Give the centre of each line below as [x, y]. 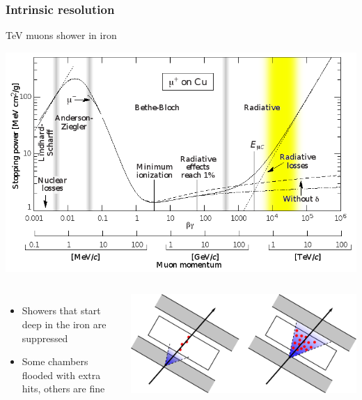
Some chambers [55, 361]
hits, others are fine [63, 389]
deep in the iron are [64, 324]
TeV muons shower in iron [61, 35]
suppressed [45, 338]
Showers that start [61, 310]
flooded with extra [61, 375]
